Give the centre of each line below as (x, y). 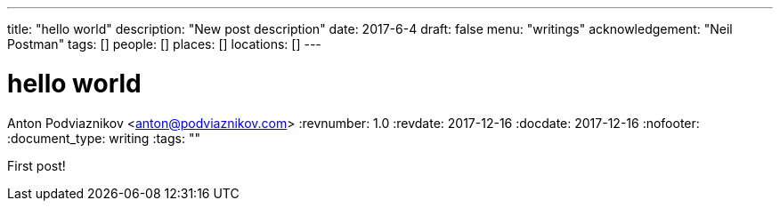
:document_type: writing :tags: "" (104, 138)
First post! (37, 165)
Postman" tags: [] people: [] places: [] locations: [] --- (164, 44)
